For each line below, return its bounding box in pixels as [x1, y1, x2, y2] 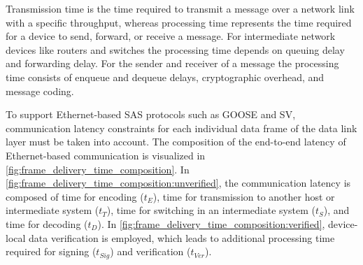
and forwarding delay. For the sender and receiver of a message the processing [6, 56, 339, 71]
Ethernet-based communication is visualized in [6, 148, 206, 162]
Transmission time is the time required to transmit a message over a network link [6, 1, 355, 15]
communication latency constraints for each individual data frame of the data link [6, 120, 357, 135]
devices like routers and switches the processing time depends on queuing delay [6, 42, 345, 57]
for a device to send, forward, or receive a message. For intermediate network [6, 29, 336, 43]
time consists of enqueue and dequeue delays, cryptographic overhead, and [6, 69, 325, 84]
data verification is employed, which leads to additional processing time [29, 230, 335, 245]
